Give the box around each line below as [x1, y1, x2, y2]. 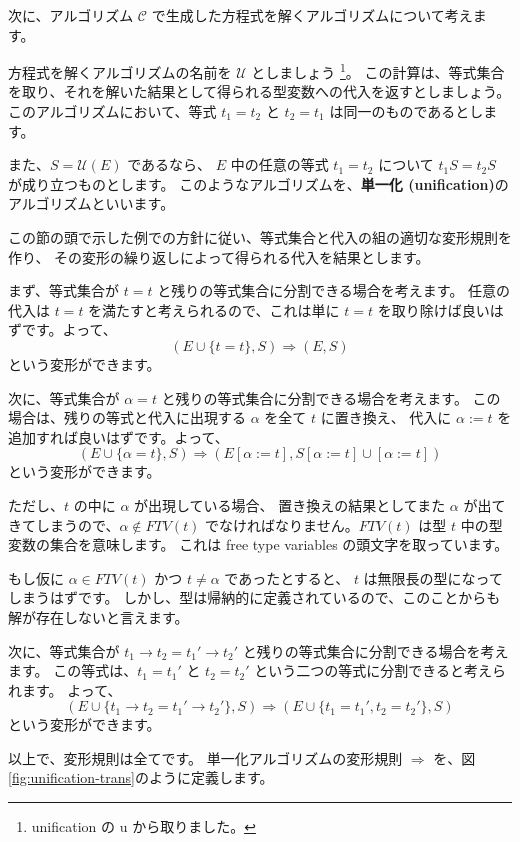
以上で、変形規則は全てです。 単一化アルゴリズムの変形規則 [8, 747, 403, 768]
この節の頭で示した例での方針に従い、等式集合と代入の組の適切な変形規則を [8, 227, 512, 247]
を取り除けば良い [377, 299, 490, 320]
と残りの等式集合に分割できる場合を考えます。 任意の [157, 280, 511, 301]
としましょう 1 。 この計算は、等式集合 [251, 59, 505, 82]
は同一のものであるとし [329, 101, 484, 122]
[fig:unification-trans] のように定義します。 [8, 767, 274, 788]
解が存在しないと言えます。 [8, 606, 189, 627]
